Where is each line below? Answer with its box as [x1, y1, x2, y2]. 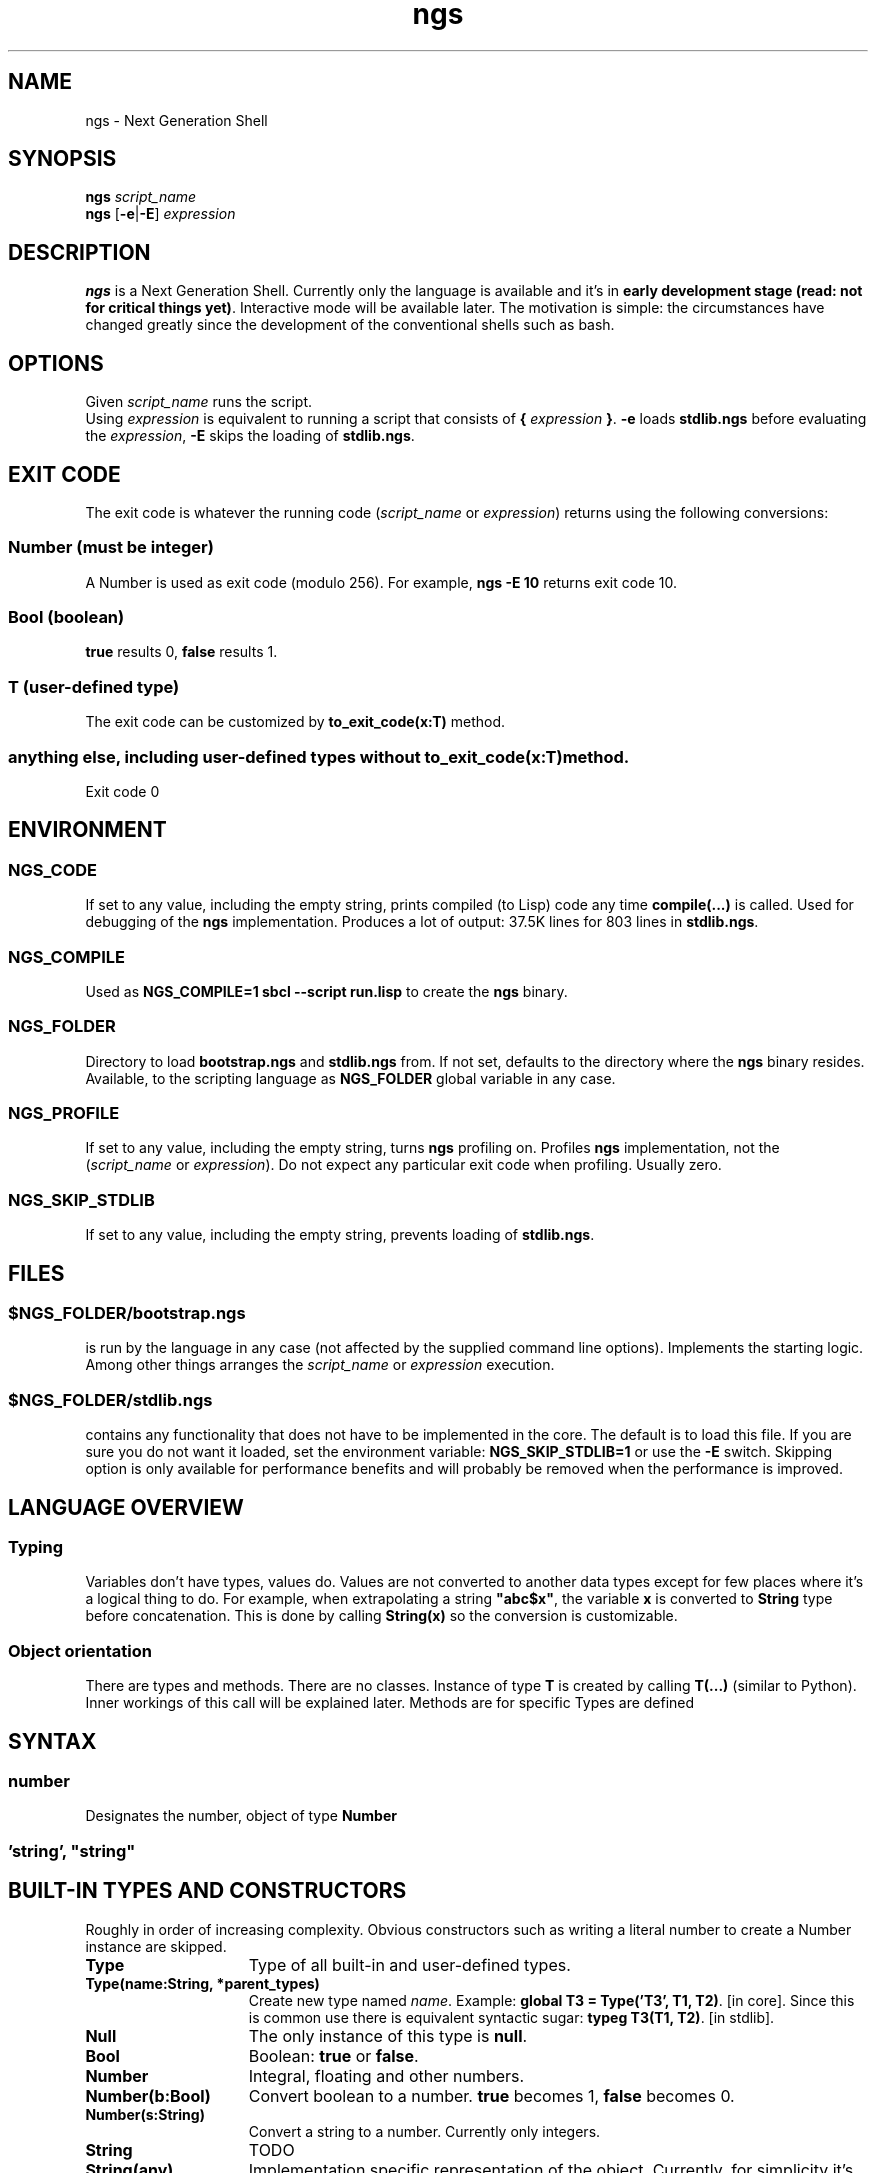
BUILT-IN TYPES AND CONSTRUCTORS [8, 1878, 407, 1904]
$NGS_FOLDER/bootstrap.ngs [8, 1303, 246, 1324]
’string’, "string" [8, 1840, 136, 1861]
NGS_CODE [8, 859, 98, 880]
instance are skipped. [85, 1937, 227, 1955]
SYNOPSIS [8, 146, 117, 172]
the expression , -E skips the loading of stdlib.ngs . [85, 427, 415, 445]
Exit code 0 [85, 782, 160, 800]
